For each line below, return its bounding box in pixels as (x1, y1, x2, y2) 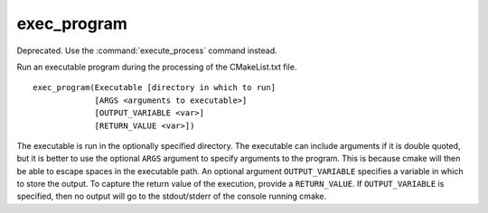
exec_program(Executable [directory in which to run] (33, 82, 276, 93)
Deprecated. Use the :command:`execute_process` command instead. (16, 45, 277, 56)
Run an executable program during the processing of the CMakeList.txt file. (16, 61, 297, 72)
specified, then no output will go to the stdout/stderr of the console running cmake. (16, 190, 327, 202)
